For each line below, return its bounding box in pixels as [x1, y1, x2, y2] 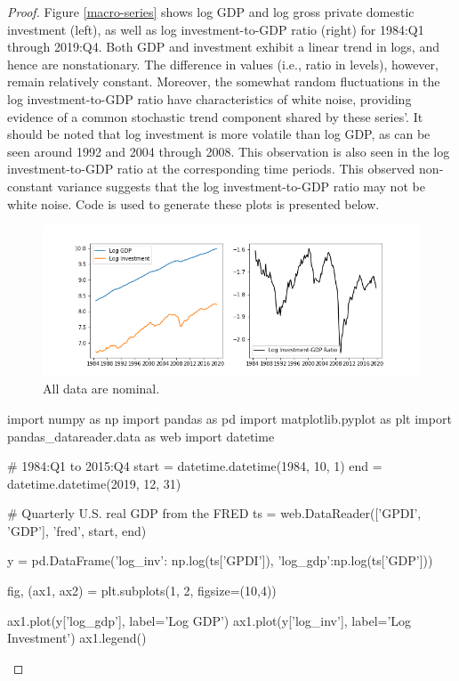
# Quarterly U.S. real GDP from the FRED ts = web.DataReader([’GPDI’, [7, 504, 422, 523]
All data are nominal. [43, 379, 160, 398]
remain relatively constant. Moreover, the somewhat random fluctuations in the [7, 72, 440, 91]
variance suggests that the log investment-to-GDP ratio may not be [57, 176, 425, 195]
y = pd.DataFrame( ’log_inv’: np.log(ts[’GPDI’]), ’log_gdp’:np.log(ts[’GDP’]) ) [7, 551, 433, 570]
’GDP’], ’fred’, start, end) [7, 521, 147, 539]
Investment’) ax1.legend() [7, 628, 147, 647]
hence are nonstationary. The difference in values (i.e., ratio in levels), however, [7, 54, 439, 73]
